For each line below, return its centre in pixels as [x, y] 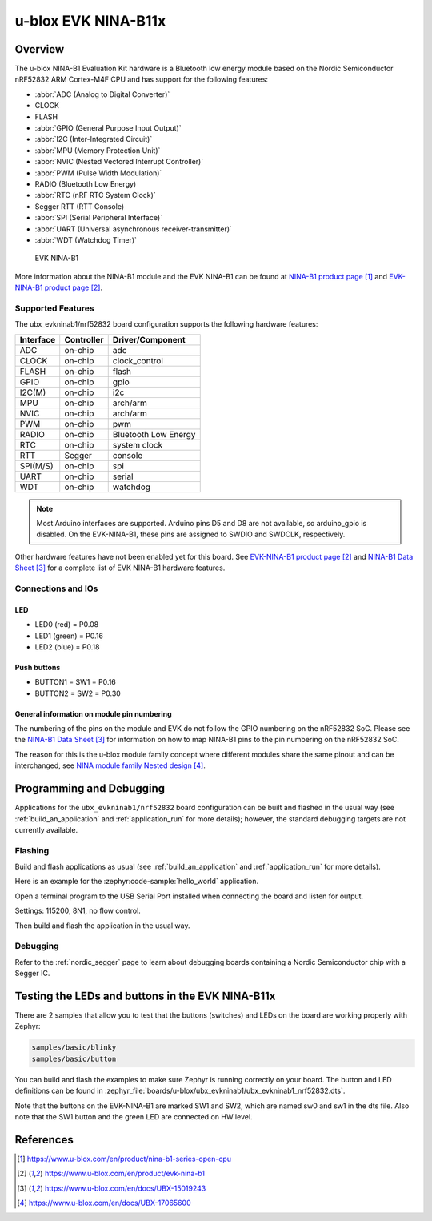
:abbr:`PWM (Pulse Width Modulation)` [98, 173]
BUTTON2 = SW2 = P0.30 [78, 693]
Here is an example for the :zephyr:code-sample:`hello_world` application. [137, 882]
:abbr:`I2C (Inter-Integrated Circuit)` [94, 139]
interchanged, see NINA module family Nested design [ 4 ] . [110, 765]
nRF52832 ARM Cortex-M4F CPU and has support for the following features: [141, 79]
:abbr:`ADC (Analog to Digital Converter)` [102, 94]
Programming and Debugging [90, 789]
